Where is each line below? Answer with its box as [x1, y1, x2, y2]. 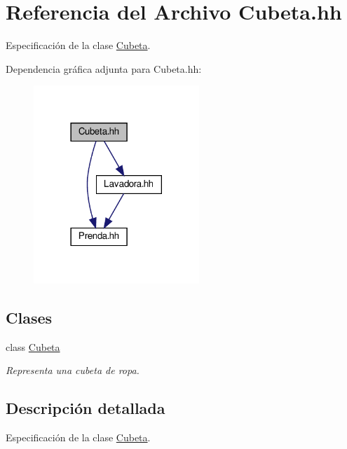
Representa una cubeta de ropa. [6, 363, 140, 378]
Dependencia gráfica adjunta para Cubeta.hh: [6, 61, 202, 76]
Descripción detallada [6, 397, 165, 419]
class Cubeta [6, 339, 60, 354]
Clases [6, 306, 53, 328]
